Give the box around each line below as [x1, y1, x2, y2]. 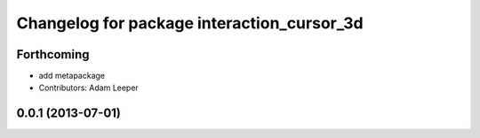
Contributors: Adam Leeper [38, 82, 140, 93]
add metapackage [38, 71, 106, 81]
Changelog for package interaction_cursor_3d [16, 13, 364, 33]
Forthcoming [16, 47, 90, 62]
